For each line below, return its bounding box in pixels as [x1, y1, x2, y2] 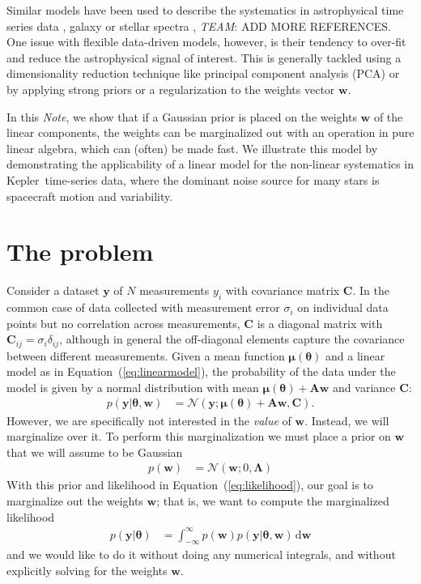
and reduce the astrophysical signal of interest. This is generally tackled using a [6, 49, 402, 66]
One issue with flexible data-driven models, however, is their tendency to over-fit [6, 33, 406, 50]
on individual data [297, 299, 389, 316]
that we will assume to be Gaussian [6, 443, 183, 460]
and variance [333, 378, 396, 395]
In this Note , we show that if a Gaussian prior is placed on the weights [6, 108, 357, 125]
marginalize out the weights [6, 492, 143, 509]
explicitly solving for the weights [6, 562, 168, 579]
